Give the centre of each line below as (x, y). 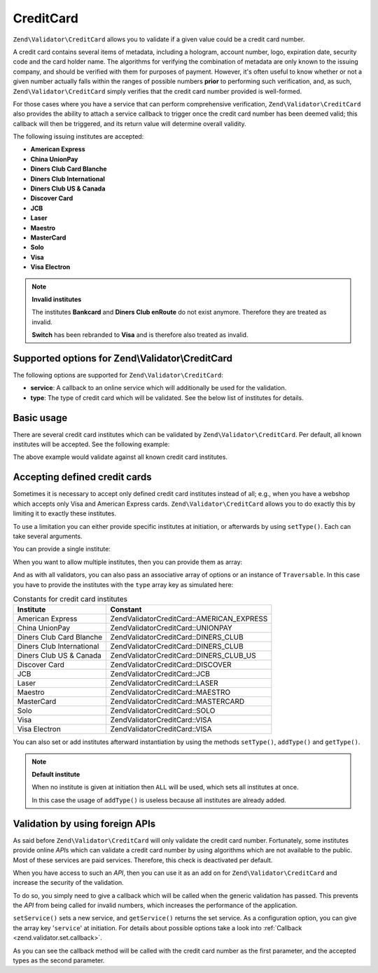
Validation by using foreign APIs (84, 823)
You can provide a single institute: (62, 549)
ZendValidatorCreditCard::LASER (164, 683)
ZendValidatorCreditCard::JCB (160, 674)
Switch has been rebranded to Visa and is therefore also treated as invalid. (140, 335)
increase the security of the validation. (68, 883)
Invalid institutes (57, 299)
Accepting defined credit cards (82, 477)
